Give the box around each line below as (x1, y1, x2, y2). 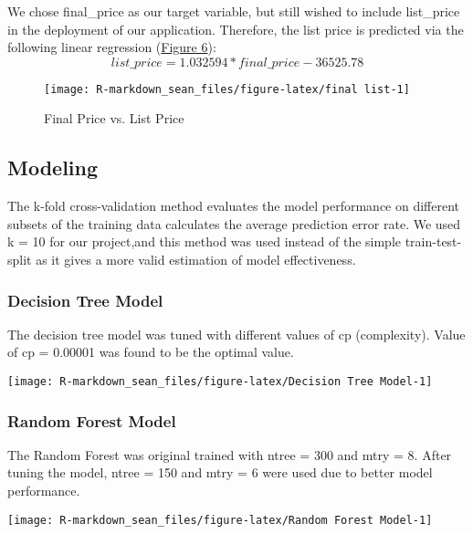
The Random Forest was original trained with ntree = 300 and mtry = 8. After (7, 445, 452, 464)
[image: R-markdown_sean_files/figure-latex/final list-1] (44, 82, 410, 96)
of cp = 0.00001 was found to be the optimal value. (7, 342, 294, 361)
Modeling (7, 153, 99, 182)
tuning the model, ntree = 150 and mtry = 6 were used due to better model (7, 463, 433, 482)
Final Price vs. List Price (44, 109, 184, 128)
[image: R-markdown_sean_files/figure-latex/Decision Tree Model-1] (7, 375, 433, 389)
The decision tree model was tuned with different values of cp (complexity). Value (7, 324, 466, 343)
